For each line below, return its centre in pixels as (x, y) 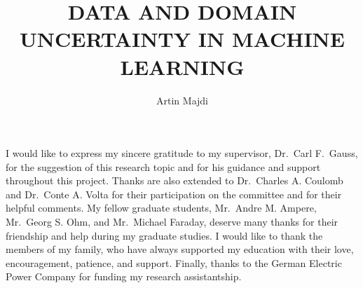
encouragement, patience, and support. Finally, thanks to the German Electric (174, 262)
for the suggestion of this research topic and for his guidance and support (163, 166)
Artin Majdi (182, 100)
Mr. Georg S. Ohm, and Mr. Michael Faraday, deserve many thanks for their (172, 222)
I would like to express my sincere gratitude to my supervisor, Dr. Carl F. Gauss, (182, 153)
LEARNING (182, 66)
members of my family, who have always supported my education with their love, (180, 249)
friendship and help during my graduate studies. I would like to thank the (164, 235)
